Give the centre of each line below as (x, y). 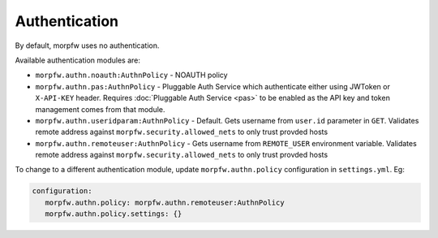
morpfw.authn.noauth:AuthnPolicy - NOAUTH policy (131, 75)
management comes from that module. (100, 109)
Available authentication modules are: (78, 60)
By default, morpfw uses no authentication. (87, 45)
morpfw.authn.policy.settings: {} (114, 214)
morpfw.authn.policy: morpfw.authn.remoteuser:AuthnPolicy (165, 202)
